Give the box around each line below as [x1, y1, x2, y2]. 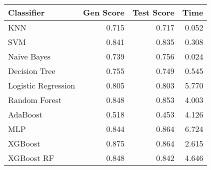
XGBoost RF [8, 152, 54, 163]
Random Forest [8, 94, 62, 105]
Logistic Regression [8, 79, 75, 91]
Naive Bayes [8, 50, 51, 62]
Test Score [132, 6, 174, 18]
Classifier [8, 6, 45, 18]
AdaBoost [8, 108, 42, 120]
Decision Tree [8, 65, 55, 76]
